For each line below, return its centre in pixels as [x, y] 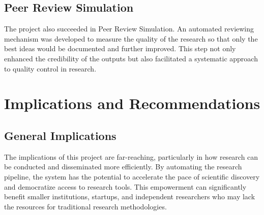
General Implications [60, 135]
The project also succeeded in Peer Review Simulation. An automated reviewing [129, 29]
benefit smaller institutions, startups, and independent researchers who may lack [130, 196]
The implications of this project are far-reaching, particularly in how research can [131, 156]
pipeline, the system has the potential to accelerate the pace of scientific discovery [132, 176]
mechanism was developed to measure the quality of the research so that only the [131, 38]
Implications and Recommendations [132, 103]
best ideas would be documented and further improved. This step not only [120, 48]
